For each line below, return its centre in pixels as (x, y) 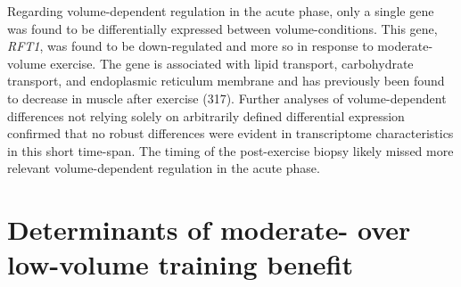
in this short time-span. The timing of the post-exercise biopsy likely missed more (230, 150)
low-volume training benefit (180, 264)
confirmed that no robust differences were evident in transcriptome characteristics (230, 133)
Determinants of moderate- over (209, 230)
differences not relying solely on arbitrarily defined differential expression (206, 115)
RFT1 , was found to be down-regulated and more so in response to (190, 46)
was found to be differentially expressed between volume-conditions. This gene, (222, 28)
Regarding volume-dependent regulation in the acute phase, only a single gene (221, 11)
